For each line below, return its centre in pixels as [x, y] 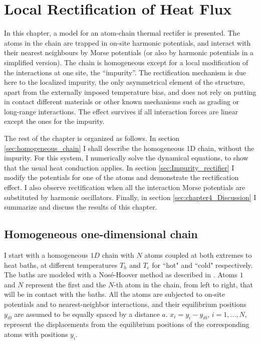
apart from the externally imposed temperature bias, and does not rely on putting [130, 92]
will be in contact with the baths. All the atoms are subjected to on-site [114, 294]
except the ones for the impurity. [54, 121]
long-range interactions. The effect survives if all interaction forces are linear [121, 111]
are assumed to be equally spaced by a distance [87, 314]
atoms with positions [36, 334]
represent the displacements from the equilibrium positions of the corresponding [127, 324]
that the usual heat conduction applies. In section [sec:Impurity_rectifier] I [119, 167]
